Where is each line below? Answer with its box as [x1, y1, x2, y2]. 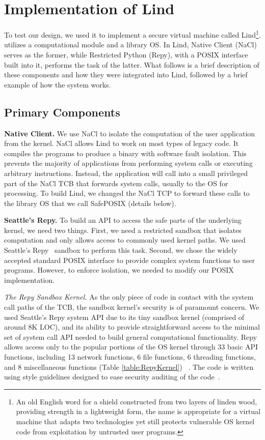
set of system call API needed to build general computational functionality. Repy [4, 331, 257, 342]
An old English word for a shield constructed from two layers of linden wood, [16, 396, 257, 406]
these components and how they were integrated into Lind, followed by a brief [4, 69, 248, 80]
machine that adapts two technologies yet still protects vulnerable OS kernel [16, 416, 255, 426]
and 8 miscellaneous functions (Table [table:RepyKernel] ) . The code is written [4, 361, 254, 372]
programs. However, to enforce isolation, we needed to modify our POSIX [4, 265, 234, 275]
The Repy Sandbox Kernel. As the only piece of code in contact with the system [4, 291, 254, 302]
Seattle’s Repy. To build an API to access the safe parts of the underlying [4, 215, 242, 225]
